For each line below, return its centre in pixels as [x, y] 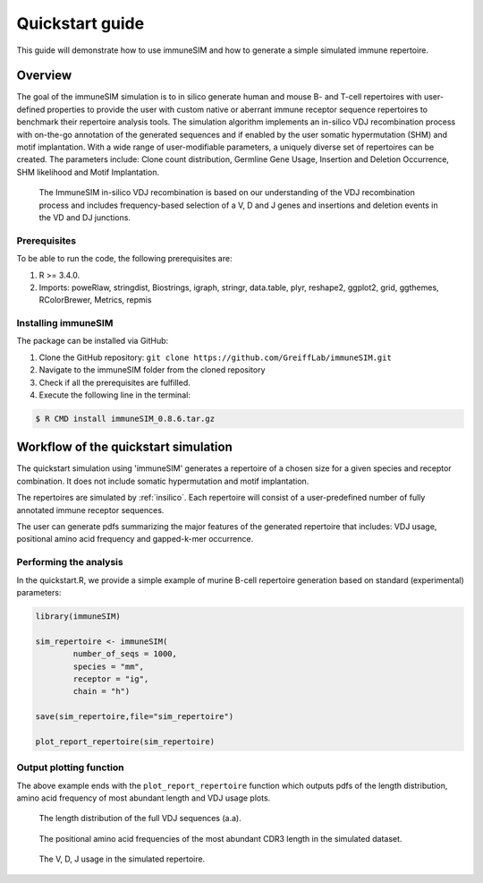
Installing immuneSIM [65, 323]
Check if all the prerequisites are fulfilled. [115, 382]
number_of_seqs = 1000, [125, 654]
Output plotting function [70, 767]
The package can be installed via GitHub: [93, 341]
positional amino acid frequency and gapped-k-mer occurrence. [135, 539]
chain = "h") [102, 691]
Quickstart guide [80, 23]
